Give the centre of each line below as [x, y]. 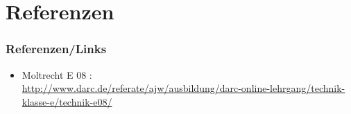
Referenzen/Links [56, 49]
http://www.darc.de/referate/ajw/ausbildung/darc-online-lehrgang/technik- [183, 88]
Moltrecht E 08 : [57, 74]
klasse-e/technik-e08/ [67, 101]
